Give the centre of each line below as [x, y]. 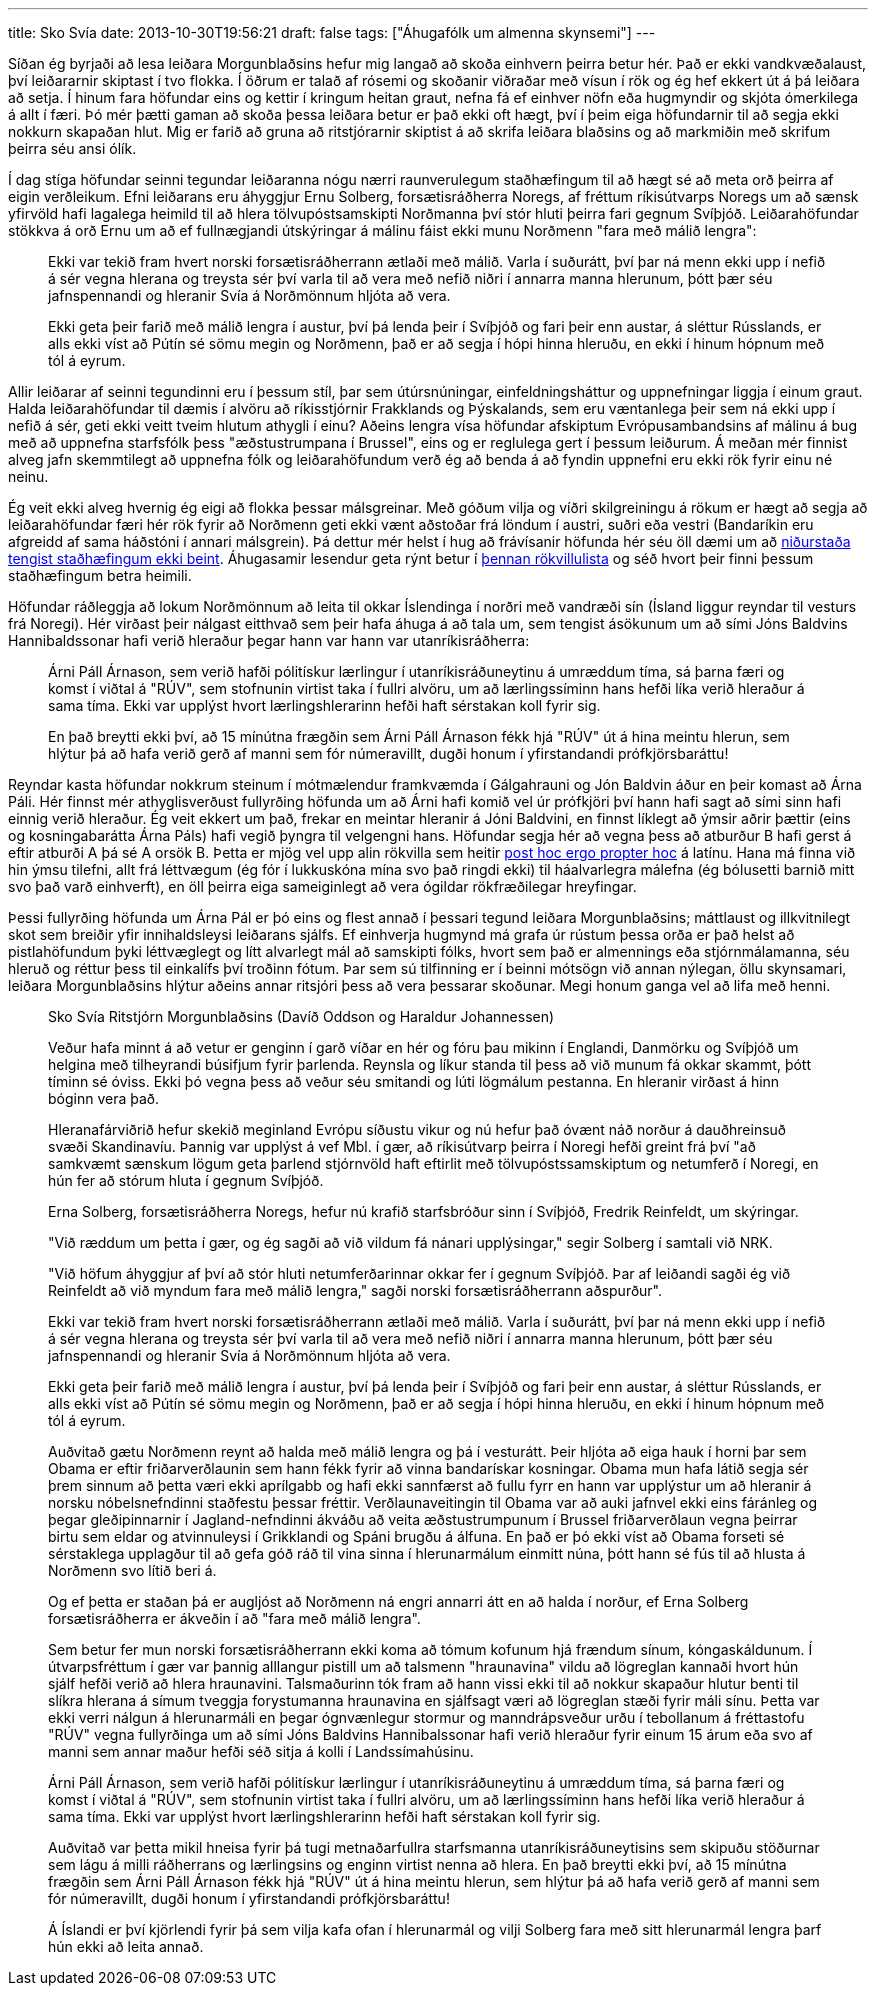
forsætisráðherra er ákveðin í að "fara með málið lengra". [234, 1618]
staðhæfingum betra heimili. [100, 575]
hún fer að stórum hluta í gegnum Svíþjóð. [186, 1180]
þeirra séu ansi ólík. [72, 148]
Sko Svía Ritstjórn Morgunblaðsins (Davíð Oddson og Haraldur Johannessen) [301, 1016]
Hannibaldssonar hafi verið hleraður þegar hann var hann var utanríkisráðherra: [269, 640]
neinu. [28, 476]
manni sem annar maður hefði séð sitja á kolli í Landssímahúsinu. [261, 1751]
